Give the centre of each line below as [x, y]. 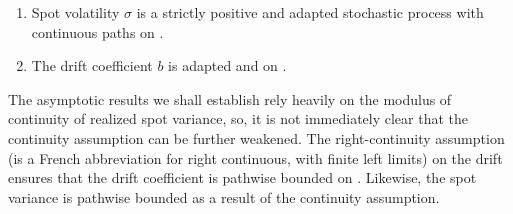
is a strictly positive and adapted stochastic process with [310, 12]
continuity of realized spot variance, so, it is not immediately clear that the [238, 118]
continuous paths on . [97, 31]
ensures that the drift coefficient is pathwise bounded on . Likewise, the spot [242, 177]
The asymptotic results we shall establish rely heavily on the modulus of [230, 98]
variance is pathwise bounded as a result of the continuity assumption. [224, 196]
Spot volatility [75, 12]
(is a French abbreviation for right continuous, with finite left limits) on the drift [255, 157]
